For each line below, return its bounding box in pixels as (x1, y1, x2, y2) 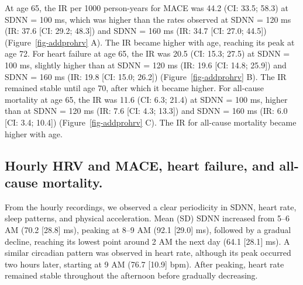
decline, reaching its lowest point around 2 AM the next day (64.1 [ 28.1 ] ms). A (5, 235, 290, 247)
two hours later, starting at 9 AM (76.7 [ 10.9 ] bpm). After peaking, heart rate (5, 258, 284, 270)
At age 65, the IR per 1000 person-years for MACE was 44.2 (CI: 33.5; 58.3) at (5, 2, 288, 13)
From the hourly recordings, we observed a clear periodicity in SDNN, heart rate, (5, 200, 297, 213)
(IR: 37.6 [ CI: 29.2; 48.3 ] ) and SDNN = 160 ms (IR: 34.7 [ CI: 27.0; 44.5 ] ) (5, 25, 267, 37)
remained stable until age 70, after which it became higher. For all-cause (5, 82, 264, 94)
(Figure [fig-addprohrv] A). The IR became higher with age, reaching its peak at (5, 36, 295, 48)
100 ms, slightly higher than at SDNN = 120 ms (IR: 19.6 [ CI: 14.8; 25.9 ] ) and (5, 58, 287, 71)
